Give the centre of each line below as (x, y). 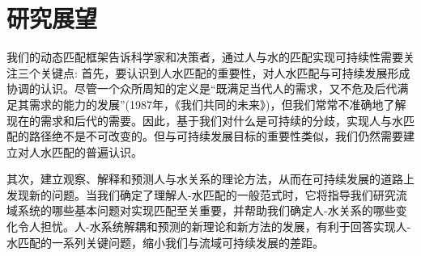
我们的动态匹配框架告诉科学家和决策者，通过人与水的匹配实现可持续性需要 (205, 57)
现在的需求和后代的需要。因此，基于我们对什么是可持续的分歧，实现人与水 (205, 120)
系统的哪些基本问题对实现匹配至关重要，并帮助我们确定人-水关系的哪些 (206, 210)
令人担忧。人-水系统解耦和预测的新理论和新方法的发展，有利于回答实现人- (214, 227)
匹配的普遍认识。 (97, 151)
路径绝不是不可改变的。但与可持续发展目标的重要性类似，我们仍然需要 (216, 136)
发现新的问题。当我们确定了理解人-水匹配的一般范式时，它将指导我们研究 (201, 194)
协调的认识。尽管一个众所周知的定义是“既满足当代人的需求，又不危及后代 (202, 88)
